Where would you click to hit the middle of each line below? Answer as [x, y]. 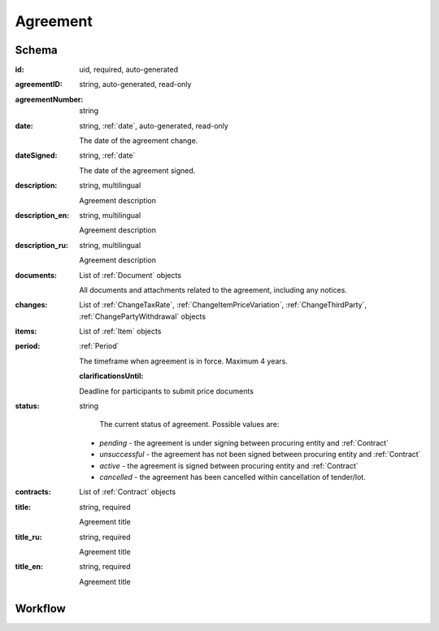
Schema [37, 50]
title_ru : [28, 537]
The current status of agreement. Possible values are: [189, 424]
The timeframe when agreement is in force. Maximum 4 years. [183, 361]
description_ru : [42, 245]
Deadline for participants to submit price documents [166, 391]
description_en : [42, 215]
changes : [31, 305]
